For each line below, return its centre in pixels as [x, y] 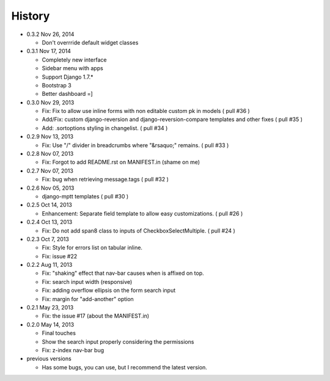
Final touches [59, 333]
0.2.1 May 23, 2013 [50, 308]
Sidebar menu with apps [72, 68]
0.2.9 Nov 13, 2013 [50, 137]
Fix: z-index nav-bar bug [73, 350]
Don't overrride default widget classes [90, 42]
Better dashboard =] [67, 94]
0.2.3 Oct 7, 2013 [48, 239]
